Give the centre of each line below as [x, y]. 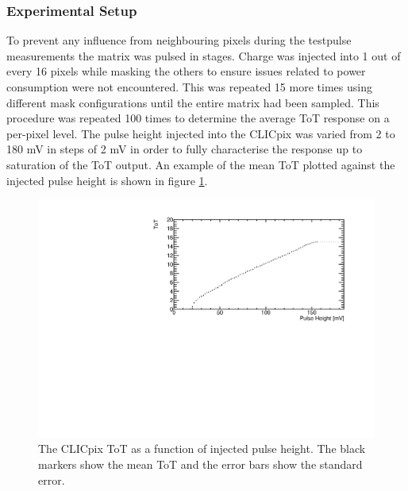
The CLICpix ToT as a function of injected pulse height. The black [202, 448]
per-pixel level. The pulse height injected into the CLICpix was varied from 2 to [201, 133]
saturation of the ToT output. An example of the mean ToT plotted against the [201, 164]
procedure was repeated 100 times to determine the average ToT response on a [198, 118]
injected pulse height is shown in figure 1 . [107, 180]
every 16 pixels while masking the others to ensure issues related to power [186, 71]
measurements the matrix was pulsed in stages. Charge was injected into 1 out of [204, 55]
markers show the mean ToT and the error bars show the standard [200, 464]
